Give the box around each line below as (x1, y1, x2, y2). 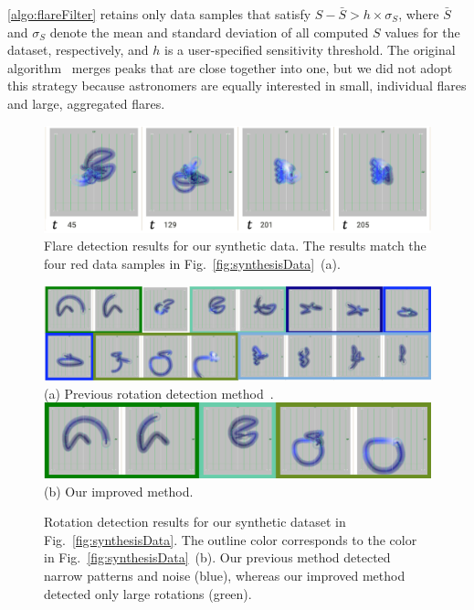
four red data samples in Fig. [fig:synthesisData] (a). (44, 253, 341, 273)
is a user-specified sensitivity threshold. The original (163, 40, 456, 59)
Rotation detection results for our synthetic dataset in (44, 512, 346, 531)
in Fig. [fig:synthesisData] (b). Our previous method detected (44, 548, 391, 567)
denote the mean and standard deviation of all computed (49, 22, 369, 41)
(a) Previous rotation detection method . (44, 383, 274, 402)
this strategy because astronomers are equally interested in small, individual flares (7, 76, 467, 95)
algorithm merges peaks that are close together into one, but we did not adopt (7, 58, 453, 77)
